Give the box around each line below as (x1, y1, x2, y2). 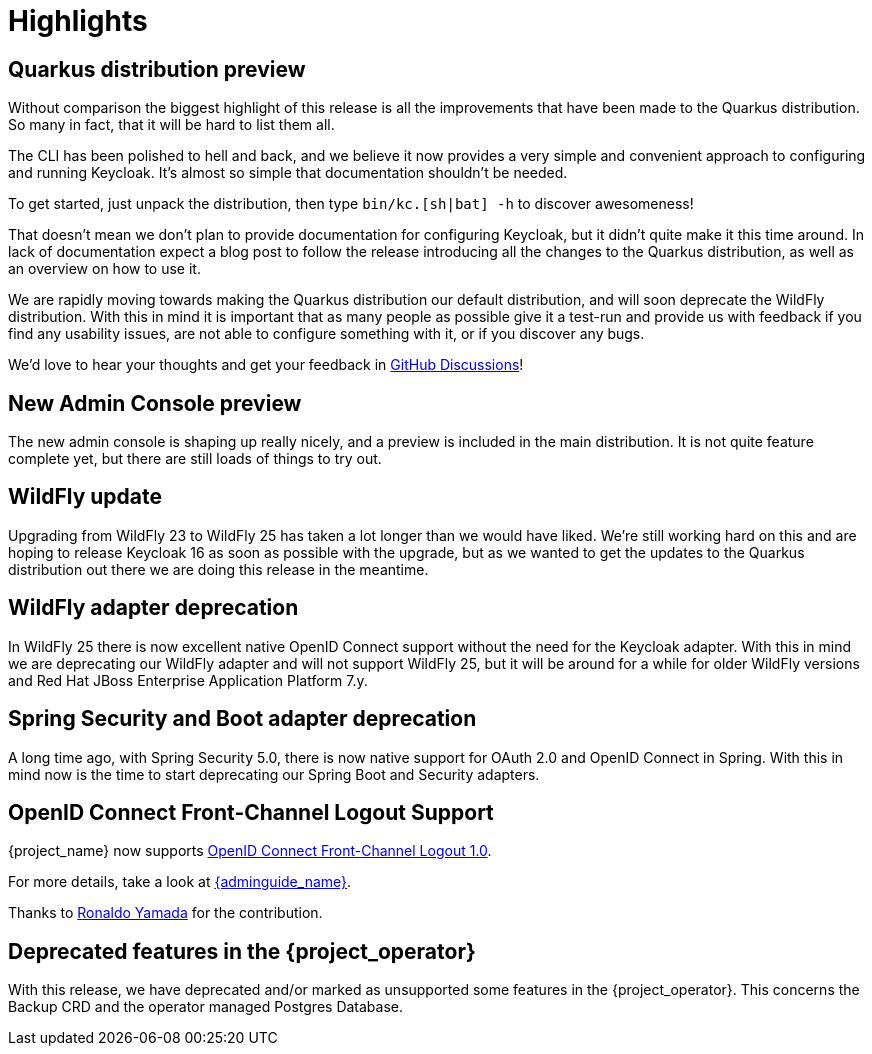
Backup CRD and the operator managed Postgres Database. (8, 998, 404, 1016)
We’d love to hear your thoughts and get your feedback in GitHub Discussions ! (8, 356, 524, 374)
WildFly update (8, 484, 162, 510)
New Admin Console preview (8, 390, 302, 416)
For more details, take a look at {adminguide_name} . (8, 873, 352, 891)
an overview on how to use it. (8, 260, 201, 278)
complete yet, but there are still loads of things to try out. (8, 450, 382, 468)
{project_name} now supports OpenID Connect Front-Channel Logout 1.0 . (8, 842, 492, 860)
